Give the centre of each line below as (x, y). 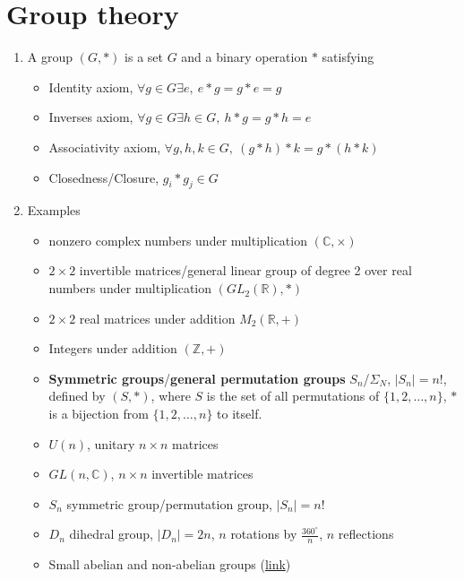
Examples (54, 210)
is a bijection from (99, 414)
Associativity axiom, (105, 147)
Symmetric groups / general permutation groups (197, 378)
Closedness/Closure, (104, 177)
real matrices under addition (157, 318)
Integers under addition (113, 348)
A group (50, 57)
